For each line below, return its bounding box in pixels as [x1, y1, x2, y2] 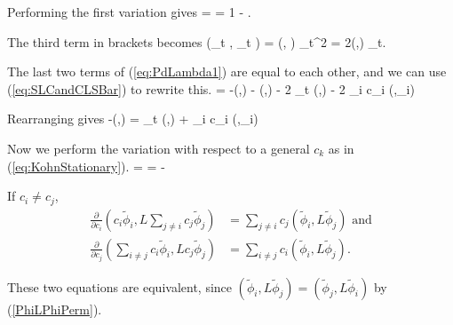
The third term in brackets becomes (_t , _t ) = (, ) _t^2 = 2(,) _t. [7, 32, 386, 51]
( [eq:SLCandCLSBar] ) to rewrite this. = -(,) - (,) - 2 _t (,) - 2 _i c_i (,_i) [7, 79, 415, 98]
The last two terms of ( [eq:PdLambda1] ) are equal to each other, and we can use [7, 62, 447, 81]
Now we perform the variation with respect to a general [7, 139, 310, 157]
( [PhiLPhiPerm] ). [7, 299, 102, 318]
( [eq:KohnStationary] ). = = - [7, 156, 165, 175]
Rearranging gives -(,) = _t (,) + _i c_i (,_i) [7, 109, 258, 128]
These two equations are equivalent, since [7, 277, 233, 296]
